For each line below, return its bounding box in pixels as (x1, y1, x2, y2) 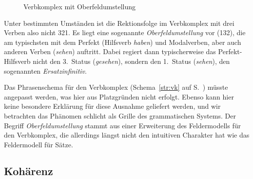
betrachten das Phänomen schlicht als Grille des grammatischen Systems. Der (4, 110, 236, 120)
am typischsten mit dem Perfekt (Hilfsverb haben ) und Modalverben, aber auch (4, 37, 241, 47)
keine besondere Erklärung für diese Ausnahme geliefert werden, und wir (4, 101, 221, 111)
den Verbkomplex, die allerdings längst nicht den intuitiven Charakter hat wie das (4, 130, 250, 140)
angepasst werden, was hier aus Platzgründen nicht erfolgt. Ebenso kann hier (4, 91, 234, 101)
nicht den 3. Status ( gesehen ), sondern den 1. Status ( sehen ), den (33, 56, 230, 66)
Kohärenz (4, 163, 53, 178)
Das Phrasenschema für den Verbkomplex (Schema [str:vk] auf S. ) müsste (4, 82, 228, 92)
